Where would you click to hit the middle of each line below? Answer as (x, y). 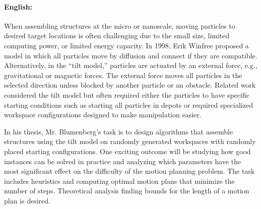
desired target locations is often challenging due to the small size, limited (117, 36)
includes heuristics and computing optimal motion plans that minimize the (119, 181)
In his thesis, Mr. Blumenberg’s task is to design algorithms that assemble (119, 131)
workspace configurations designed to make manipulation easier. (103, 115)
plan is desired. (27, 200)
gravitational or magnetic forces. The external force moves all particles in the (123, 75)
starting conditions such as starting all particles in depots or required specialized (128, 104)
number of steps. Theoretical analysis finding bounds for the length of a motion (127, 191)
